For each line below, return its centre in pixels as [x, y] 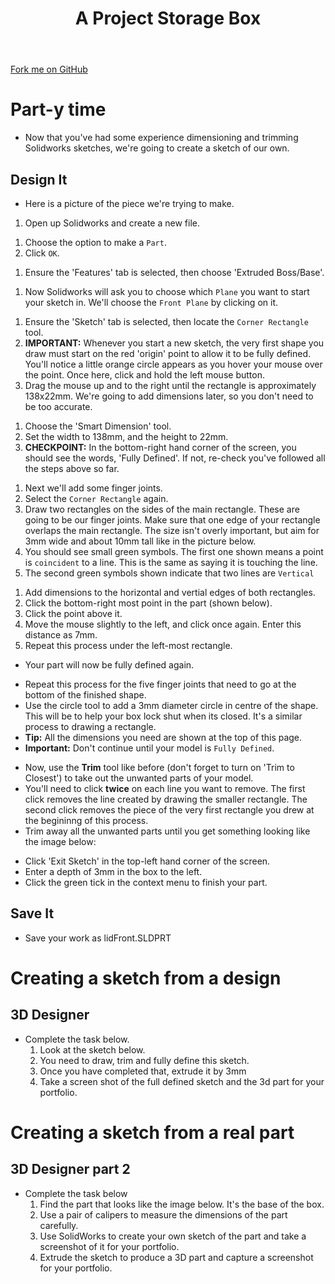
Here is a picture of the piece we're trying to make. [129, 203]
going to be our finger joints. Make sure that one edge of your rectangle [172, 519]
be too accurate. [58, 406]
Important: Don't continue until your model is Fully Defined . [149, 748]
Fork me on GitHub [49, 69]
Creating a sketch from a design [146, 978]
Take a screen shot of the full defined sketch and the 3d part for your [182, 1081]
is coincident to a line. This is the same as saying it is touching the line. [171, 562]
